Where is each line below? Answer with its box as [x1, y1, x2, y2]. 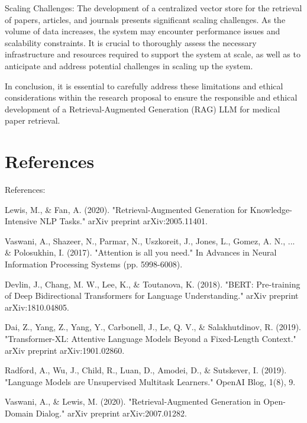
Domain [5, 406, 34, 419]
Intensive [5, 215, 37, 227]
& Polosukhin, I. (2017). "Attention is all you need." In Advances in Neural [5, 246, 277, 259]
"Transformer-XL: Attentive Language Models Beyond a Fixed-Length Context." [5, 332, 296, 344]
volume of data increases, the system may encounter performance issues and [5, 25, 280, 37]
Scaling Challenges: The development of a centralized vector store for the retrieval [5, 2, 302, 14]
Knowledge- [250, 203, 292, 215]
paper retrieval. [5, 114, 60, 127]
